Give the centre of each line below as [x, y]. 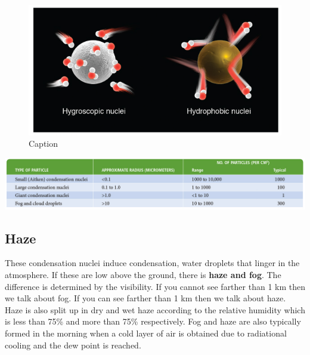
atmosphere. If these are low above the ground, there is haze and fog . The [143, 274]
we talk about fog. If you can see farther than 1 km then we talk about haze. [145, 298]
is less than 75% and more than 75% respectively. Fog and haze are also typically [153, 321]
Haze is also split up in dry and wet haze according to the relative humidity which [155, 309]
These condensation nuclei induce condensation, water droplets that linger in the [152, 263]
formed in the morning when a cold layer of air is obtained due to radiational [146, 333]
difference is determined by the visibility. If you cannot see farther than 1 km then [155, 286]
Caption [44, 143]
